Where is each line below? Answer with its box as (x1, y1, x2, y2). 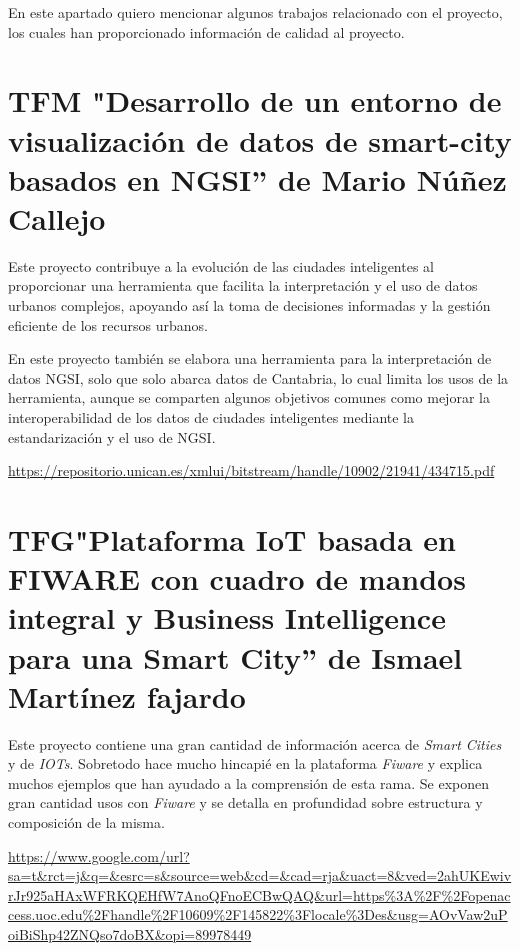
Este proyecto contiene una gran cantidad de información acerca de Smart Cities (8, 733, 502, 754)
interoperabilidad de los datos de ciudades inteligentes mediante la (8, 407, 414, 428)
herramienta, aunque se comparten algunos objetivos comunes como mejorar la (8, 387, 490, 408)
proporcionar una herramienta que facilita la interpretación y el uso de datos (8, 275, 478, 296)
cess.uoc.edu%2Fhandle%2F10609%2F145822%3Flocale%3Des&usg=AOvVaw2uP (8, 904, 508, 925)
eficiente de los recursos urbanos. (8, 314, 208, 335)
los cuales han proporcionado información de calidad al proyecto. (8, 21, 405, 42)
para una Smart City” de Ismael (8, 636, 463, 677)
